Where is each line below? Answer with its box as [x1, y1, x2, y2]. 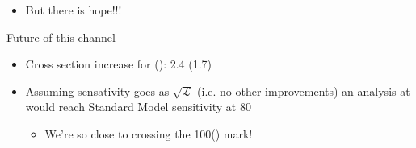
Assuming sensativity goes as [25, 82, 170, 99]
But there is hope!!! [25, 2, 122, 18]
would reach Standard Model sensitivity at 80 [25, 98, 251, 115]
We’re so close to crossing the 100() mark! [44, 125, 253, 142]
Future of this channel [6, 28, 116, 45]
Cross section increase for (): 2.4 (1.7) [25, 55, 212, 72]
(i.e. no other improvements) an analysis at [197, 82, 410, 99]
